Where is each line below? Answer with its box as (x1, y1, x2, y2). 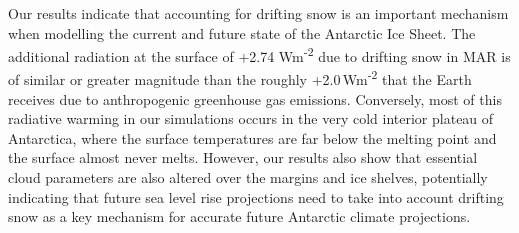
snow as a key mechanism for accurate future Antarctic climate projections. (8, 206, 471, 227)
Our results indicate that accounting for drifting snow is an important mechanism (8, 3, 509, 23)
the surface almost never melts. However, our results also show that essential (8, 147, 478, 168)
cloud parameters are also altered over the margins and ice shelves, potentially (8, 167, 488, 188)
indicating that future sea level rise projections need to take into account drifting (8, 186, 504, 207)
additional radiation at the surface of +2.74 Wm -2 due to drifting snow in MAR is (8, 43, 511, 66)
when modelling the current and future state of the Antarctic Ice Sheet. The (8, 22, 476, 43)
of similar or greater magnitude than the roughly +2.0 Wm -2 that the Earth (8, 66, 472, 90)
